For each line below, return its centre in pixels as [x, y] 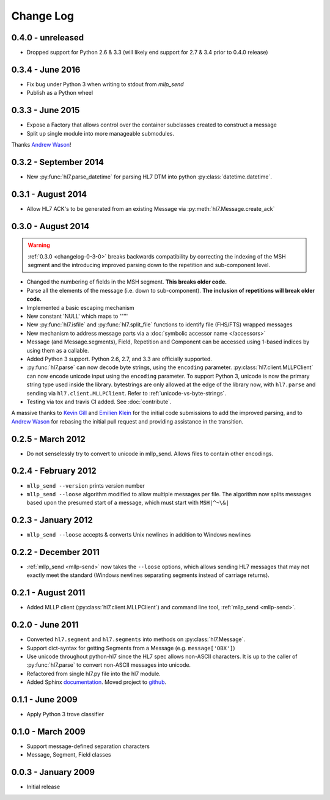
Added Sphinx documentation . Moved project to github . [97, 682]
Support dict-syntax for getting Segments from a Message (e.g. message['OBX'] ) [131, 648]
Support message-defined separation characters [88, 746]
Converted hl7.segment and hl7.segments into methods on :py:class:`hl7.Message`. [136, 639]
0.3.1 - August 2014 [49, 194]
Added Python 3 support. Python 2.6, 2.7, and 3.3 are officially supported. [119, 359]
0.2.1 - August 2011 [48, 593]
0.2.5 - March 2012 [48, 439]
